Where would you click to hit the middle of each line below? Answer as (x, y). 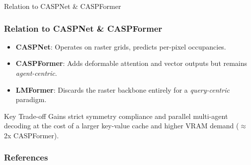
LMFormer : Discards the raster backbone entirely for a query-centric (123, 89)
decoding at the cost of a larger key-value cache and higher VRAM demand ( (122, 126)
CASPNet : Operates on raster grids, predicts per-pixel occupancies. (121, 46)
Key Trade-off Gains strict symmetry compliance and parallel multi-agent (116, 116)
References (26, 157)
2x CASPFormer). (32, 135)
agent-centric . (36, 73)
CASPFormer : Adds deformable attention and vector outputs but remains (131, 63)
